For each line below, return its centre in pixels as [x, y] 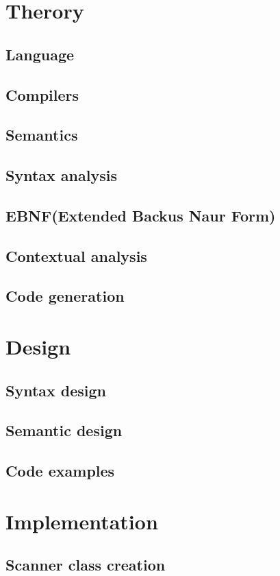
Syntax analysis [61, 175]
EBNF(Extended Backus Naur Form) [141, 215]
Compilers [42, 94]
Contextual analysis [76, 255]
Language [40, 54]
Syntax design [56, 390]
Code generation [65, 296]
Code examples [60, 471]
